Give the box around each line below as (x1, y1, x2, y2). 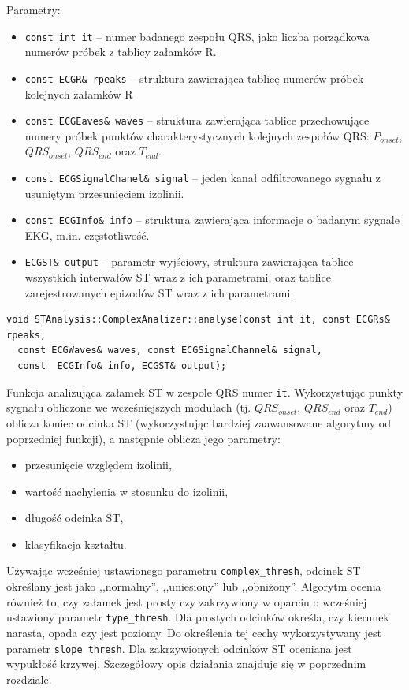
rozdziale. (6, 670, 52, 687)
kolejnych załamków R (24, 85, 133, 102)
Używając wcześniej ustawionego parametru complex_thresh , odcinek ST (6, 562, 361, 579)
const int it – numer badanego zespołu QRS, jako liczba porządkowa (24, 28, 370, 44)
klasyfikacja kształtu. (24, 535, 127, 552)
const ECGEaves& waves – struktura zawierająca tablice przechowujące (24, 112, 370, 129)
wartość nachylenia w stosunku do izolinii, (24, 483, 229, 499)
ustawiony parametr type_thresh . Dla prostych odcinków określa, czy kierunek (6, 609, 389, 625)
